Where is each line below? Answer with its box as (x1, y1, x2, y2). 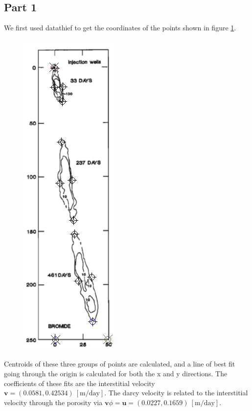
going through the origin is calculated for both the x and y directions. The (4, 368, 228, 378)
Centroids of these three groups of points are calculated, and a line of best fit (4, 359, 235, 369)
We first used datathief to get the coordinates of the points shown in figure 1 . (4, 23, 236, 33)
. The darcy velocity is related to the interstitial (104, 388, 248, 398)
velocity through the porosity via (4, 397, 103, 407)
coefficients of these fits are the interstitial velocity (4, 378, 155, 388)
